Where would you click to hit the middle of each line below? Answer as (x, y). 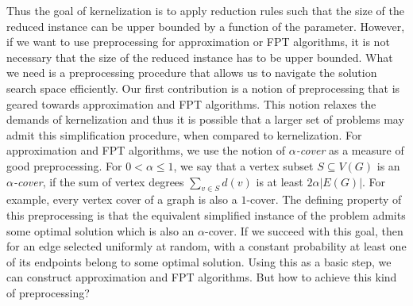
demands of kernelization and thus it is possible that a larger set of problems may (205, 119)
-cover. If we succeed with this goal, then (304, 230)
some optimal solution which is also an (100, 230)
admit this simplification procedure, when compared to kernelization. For (184, 134)
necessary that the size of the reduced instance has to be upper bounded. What (200, 57)
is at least (280, 181)
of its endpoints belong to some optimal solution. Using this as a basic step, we (199, 261)
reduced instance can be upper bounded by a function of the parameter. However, (206, 26)
